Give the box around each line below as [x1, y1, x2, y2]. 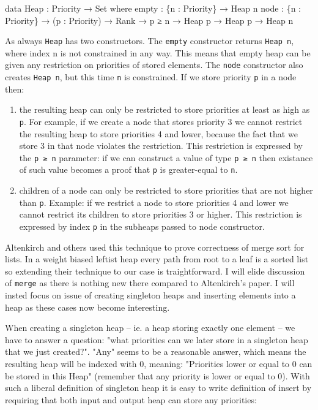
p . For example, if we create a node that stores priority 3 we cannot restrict [19, 115, 303, 127]
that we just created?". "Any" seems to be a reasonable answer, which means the [5, 345, 306, 358]
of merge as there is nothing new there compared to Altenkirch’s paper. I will [5, 276, 295, 289]
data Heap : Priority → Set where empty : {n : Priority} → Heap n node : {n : [5, 2, 301, 14]
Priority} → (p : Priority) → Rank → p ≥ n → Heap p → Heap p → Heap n [5, 13, 294, 26]
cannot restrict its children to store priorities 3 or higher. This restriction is [19, 208, 302, 221]
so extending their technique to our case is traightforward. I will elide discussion [5, 264, 305, 277]
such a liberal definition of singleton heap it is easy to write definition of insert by [5, 381, 312, 394]
